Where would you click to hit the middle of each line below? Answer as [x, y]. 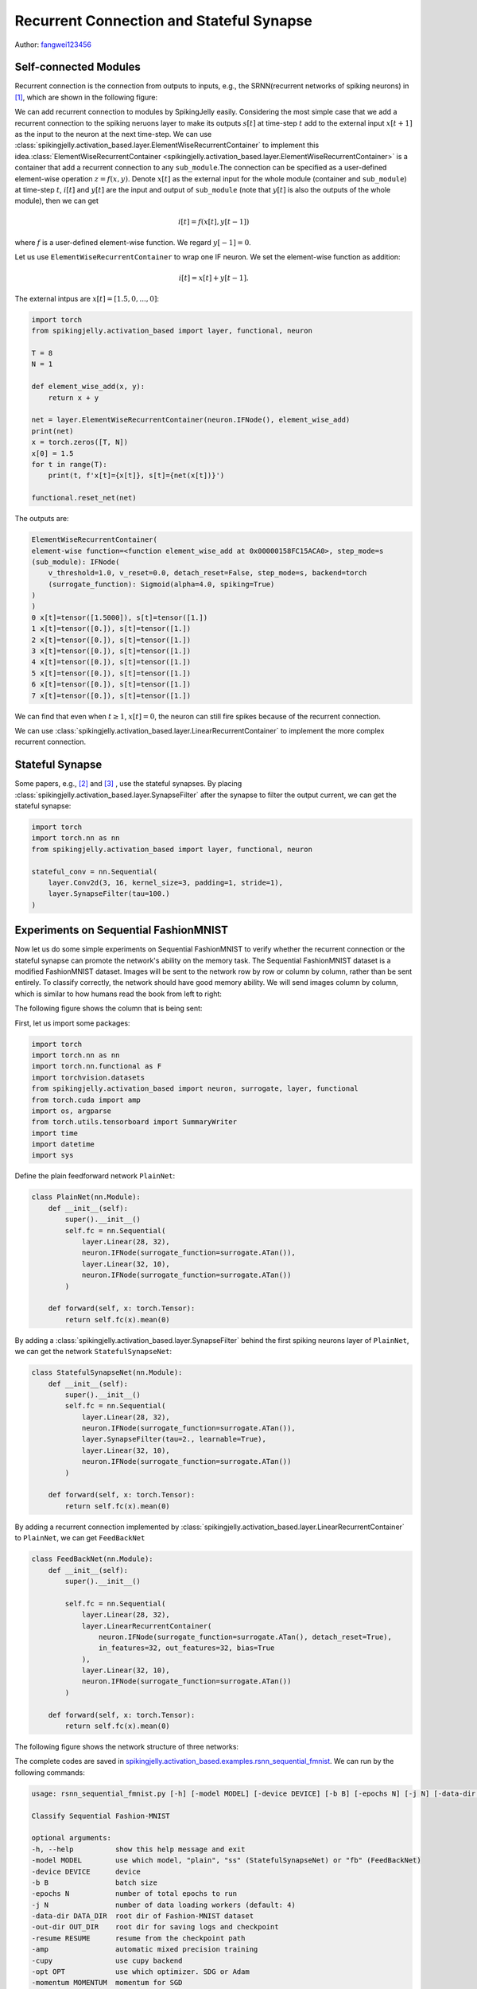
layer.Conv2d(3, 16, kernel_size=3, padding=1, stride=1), [166, 882]
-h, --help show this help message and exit [138, 1849]
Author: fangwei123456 [53, 45]
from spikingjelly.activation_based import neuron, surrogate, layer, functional [195, 1089]
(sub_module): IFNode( [76, 562]
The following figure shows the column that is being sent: [109, 1008]
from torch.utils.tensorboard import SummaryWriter [134, 1122]
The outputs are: [42, 519]
